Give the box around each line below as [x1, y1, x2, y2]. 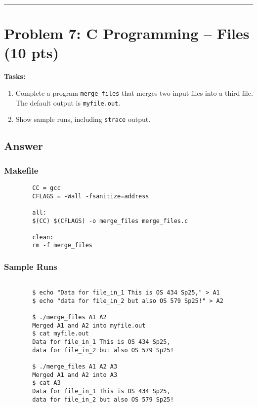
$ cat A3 [32, 379, 61, 387]
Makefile [4, 164, 39, 176]
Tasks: [4, 71, 26, 81]
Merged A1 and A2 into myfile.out [32, 322, 146, 329]
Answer [4, 138, 43, 153]
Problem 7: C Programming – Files [4, 23, 250, 43]
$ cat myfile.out [32, 330, 89, 337]
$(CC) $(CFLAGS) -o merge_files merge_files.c [32, 217, 188, 224]
